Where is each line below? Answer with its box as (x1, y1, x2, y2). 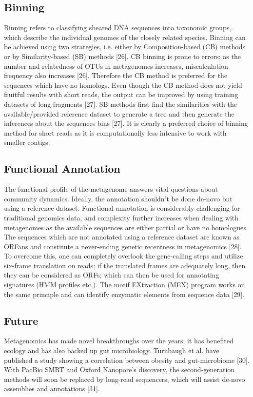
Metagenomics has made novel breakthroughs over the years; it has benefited (4, 336, 234, 346)
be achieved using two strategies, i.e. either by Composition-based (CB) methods (4, 41, 245, 52)
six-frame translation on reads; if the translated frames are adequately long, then (4, 260, 246, 270)
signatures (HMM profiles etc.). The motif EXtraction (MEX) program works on (4, 279, 245, 290)
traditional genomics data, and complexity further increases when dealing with (4, 212, 239, 222)
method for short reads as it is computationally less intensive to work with (4, 127, 227, 138)
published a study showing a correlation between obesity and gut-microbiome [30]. (4, 355, 250, 365)
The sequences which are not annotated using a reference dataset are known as (4, 232, 240, 242)
